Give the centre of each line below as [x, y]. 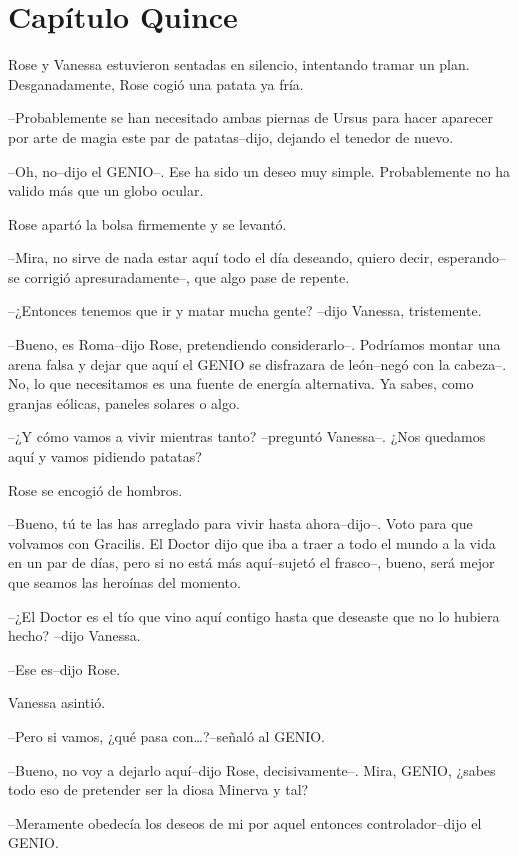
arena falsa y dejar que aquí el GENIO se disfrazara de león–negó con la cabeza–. [257, 363]
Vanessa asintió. [57, 702]
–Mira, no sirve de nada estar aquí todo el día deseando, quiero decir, [221, 257]
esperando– [471, 257]
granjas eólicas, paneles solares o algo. [124, 402]
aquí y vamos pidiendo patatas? [105, 456]
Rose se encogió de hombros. [95, 489]
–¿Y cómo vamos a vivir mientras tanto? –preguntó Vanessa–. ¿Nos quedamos [247, 436]
